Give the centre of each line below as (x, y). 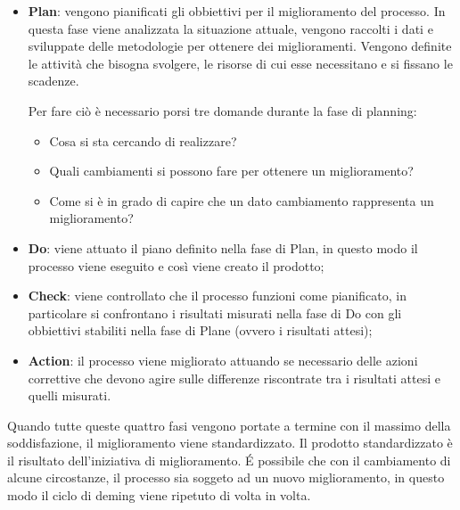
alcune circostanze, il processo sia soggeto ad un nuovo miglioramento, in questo (226, 477)
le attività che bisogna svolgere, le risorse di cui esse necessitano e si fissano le (240, 63)
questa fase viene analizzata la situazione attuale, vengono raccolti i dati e (230, 28)
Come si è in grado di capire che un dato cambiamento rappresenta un (242, 200)
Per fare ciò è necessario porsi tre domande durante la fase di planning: (222, 110)
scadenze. (53, 81)
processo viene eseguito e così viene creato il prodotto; (176, 265)
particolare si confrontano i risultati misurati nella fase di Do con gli (215, 313)
